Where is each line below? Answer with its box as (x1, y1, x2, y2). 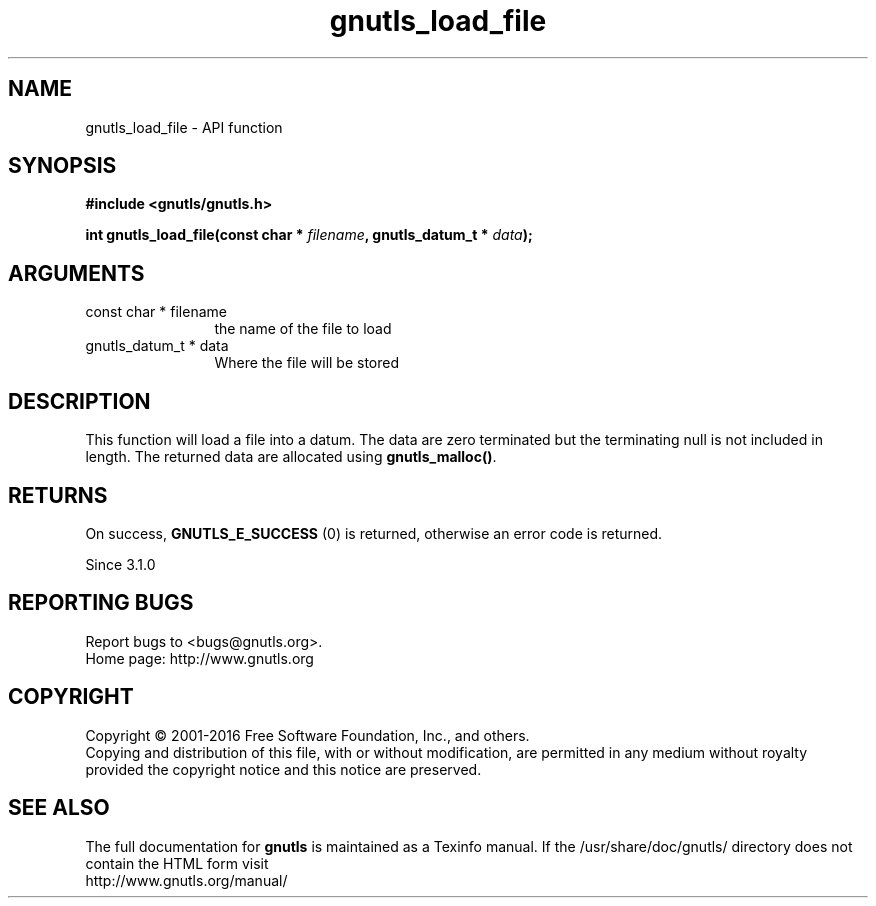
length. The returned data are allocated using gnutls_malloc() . (85, 448, 497, 466)
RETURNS (8, 482, 108, 508)
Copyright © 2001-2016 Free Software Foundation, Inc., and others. (85, 726, 530, 744)
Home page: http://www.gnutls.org (85, 649, 314, 667)
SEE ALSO (8, 795, 110, 821)
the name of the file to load (214, 320, 392, 338)
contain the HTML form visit (85, 854, 269, 872)
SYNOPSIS (8, 153, 117, 179)
